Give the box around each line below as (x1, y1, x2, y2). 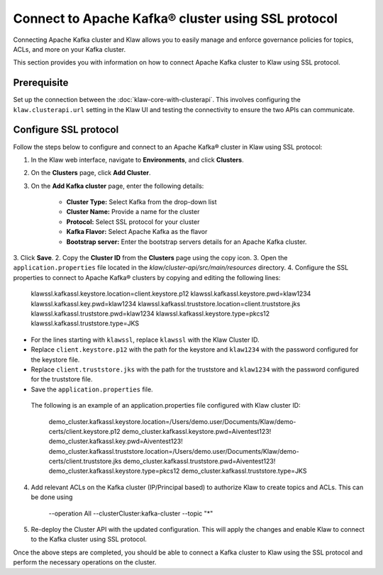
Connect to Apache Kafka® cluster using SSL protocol (13, 11, 338, 26)
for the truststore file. (30, 375, 93, 384)
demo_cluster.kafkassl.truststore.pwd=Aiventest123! (123, 457, 276, 466)
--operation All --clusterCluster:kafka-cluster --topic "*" (48, 509, 213, 518)
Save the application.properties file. (30, 385, 153, 393)
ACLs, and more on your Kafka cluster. (13, 45, 126, 53)
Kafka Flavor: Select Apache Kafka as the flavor (66, 228, 208, 236)
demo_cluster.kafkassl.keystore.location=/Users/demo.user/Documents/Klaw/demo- (48, 417, 296, 425)
